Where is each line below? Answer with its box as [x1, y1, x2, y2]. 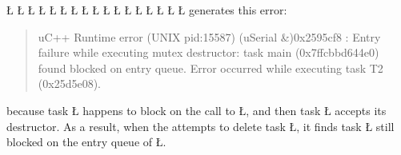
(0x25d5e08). [38, 75, 101, 92]
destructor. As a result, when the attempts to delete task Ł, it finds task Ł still [6, 117, 395, 134]
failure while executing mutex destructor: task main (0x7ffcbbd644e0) [38, 44, 379, 61]
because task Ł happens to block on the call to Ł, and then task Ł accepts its [6, 101, 387, 118]
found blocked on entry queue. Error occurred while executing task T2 [38, 59, 383, 76]
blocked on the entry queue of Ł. [6, 133, 166, 150]
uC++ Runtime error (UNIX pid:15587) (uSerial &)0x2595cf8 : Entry [38, 28, 381, 45]
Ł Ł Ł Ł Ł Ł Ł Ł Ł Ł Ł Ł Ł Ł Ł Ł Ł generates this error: [6, 2, 287, 18]
